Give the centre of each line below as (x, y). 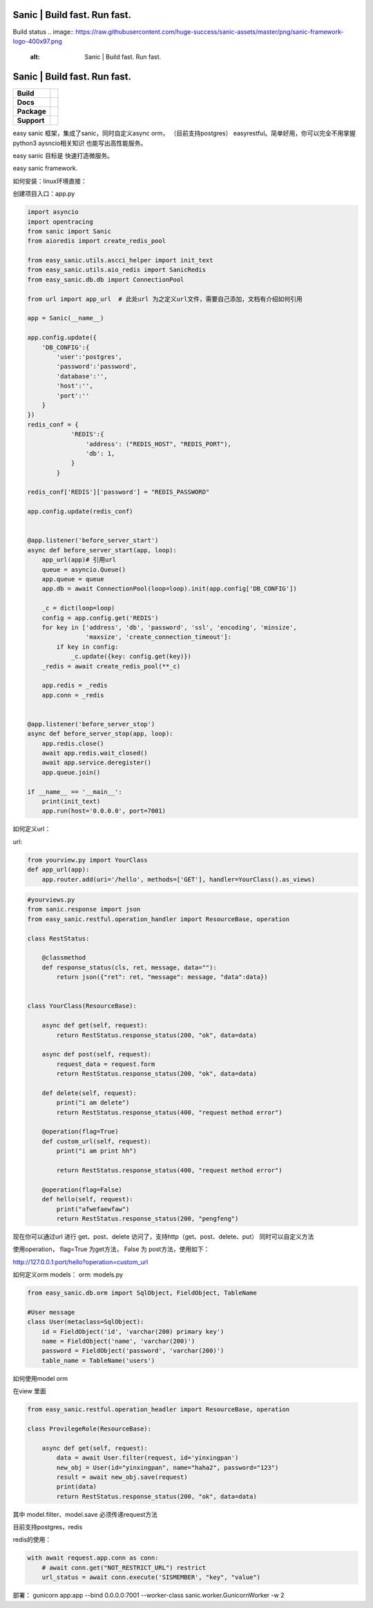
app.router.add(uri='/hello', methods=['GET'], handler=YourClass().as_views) (179, 879)
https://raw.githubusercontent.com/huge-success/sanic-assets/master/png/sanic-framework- (210, 32)
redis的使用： (32, 1540)
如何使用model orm (40, 1378)
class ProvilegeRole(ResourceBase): (89, 1428)
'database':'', (82, 376)
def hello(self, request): (88, 1199)
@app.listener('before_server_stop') (91, 724)
